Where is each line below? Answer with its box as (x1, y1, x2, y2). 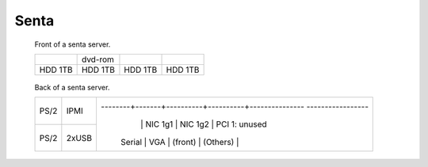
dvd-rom (82, 54, 115, 65)
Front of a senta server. (34, 40, 111, 49)
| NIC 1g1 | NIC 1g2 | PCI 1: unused (139, 119, 267, 130)
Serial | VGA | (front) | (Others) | (120, 137, 239, 148)
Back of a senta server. (34, 82, 110, 92)
